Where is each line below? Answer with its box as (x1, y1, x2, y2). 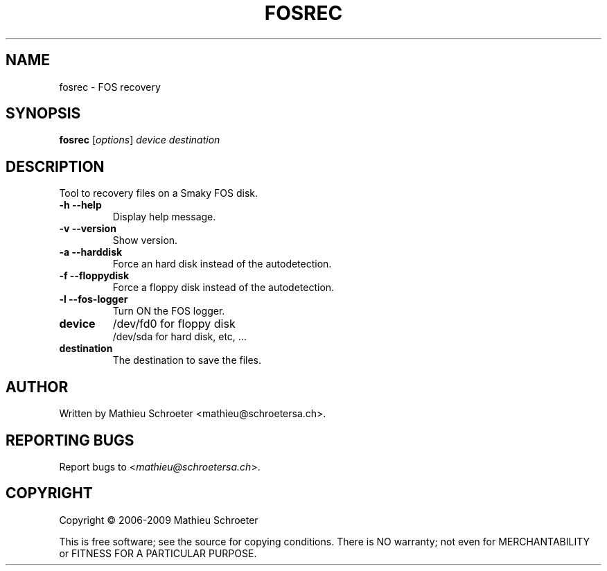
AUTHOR (6, 378, 69, 396)
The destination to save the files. (112, 354, 262, 367)
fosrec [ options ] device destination (59, 134, 220, 146)
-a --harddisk (59, 246, 123, 258)
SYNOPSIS (6, 105, 81, 123)
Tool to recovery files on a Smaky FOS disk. (59, 187, 258, 200)
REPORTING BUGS (6, 431, 134, 449)
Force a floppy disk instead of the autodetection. (112, 281, 335, 294)
